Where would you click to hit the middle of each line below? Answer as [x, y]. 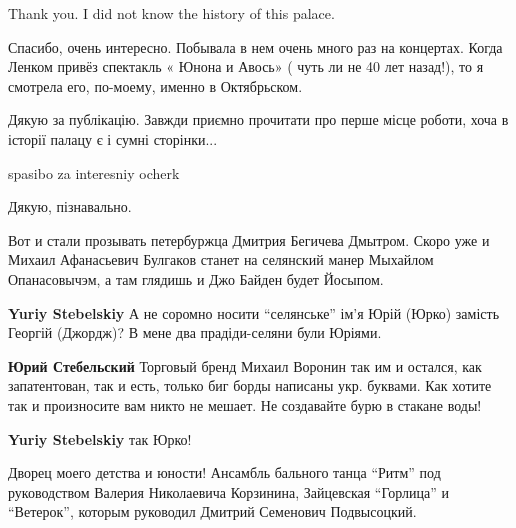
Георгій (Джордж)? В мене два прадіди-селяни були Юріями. [195, 332]
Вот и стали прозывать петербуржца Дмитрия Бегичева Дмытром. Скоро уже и [249, 239]
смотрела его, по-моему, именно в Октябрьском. [155, 85]
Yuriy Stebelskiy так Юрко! [100, 438]
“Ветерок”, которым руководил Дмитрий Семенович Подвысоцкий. [212, 511]
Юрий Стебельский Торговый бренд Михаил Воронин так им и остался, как [245, 365]
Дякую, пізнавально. [70, 206]
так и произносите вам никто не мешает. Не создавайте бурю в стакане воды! [245, 404]
